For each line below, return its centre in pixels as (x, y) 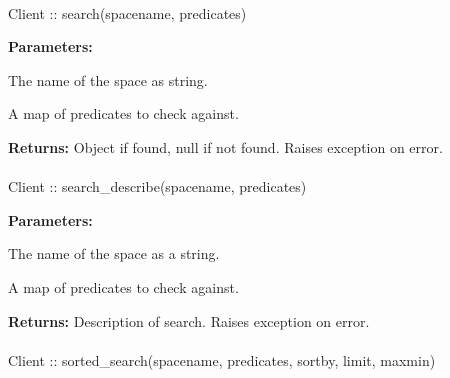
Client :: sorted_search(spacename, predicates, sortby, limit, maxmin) (222, 359)
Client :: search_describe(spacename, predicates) (157, 186)
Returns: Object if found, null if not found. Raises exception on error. (225, 146)
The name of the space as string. (108, 79)
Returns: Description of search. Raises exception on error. (189, 320)
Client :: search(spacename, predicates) (127, 12)
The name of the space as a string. (114, 253)
